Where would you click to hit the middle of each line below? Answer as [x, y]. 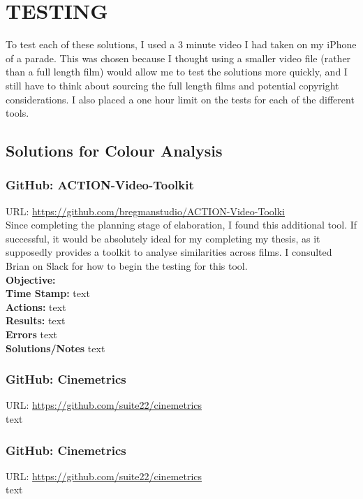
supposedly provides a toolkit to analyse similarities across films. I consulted [169, 252]
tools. [17, 113]
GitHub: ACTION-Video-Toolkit [100, 185]
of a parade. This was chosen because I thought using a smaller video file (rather [178, 58]
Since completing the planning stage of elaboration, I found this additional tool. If [181, 225]
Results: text [36, 320]
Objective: [31, 279]
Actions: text [36, 306]
